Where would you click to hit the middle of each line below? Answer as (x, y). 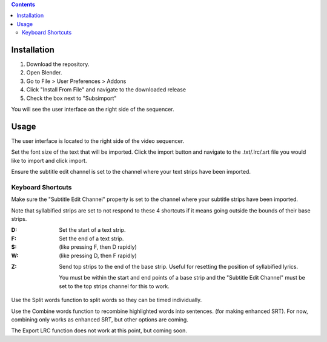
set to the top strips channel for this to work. (114, 286)
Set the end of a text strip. (91, 238)
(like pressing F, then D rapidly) (98, 247)
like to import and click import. (49, 160)
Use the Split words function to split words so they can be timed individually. (107, 300)
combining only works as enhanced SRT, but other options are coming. (100, 319)
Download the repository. (58, 64)
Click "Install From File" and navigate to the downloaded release (106, 90)
